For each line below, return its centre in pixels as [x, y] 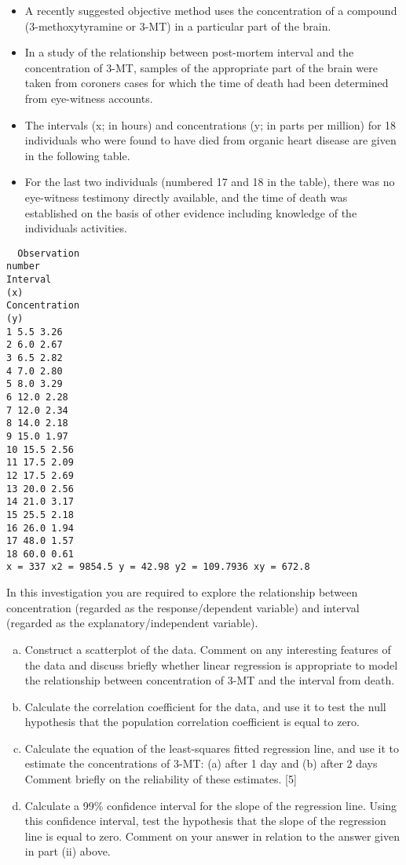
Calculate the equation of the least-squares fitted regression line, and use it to [212, 748]
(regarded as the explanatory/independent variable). [132, 623]
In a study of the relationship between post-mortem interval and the [189, 52]
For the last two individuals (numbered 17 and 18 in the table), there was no [210, 182]
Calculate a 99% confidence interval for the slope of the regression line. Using [211, 805]
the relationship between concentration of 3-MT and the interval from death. [210, 680]
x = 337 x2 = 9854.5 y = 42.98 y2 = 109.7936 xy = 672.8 [158, 567]
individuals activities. [76, 228]
